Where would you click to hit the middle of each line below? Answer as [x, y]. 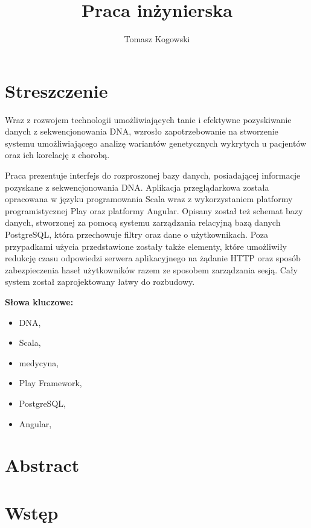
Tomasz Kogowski [157, 39]
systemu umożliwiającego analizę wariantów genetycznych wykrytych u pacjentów [156, 143]
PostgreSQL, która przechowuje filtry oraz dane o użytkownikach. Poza [137, 234]
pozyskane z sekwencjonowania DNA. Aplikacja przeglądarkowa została [137, 187]
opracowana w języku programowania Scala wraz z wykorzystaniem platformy [149, 199]
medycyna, [39, 362]
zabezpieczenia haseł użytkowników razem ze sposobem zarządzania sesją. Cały [151, 269]
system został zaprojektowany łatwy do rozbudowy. [100, 281]
